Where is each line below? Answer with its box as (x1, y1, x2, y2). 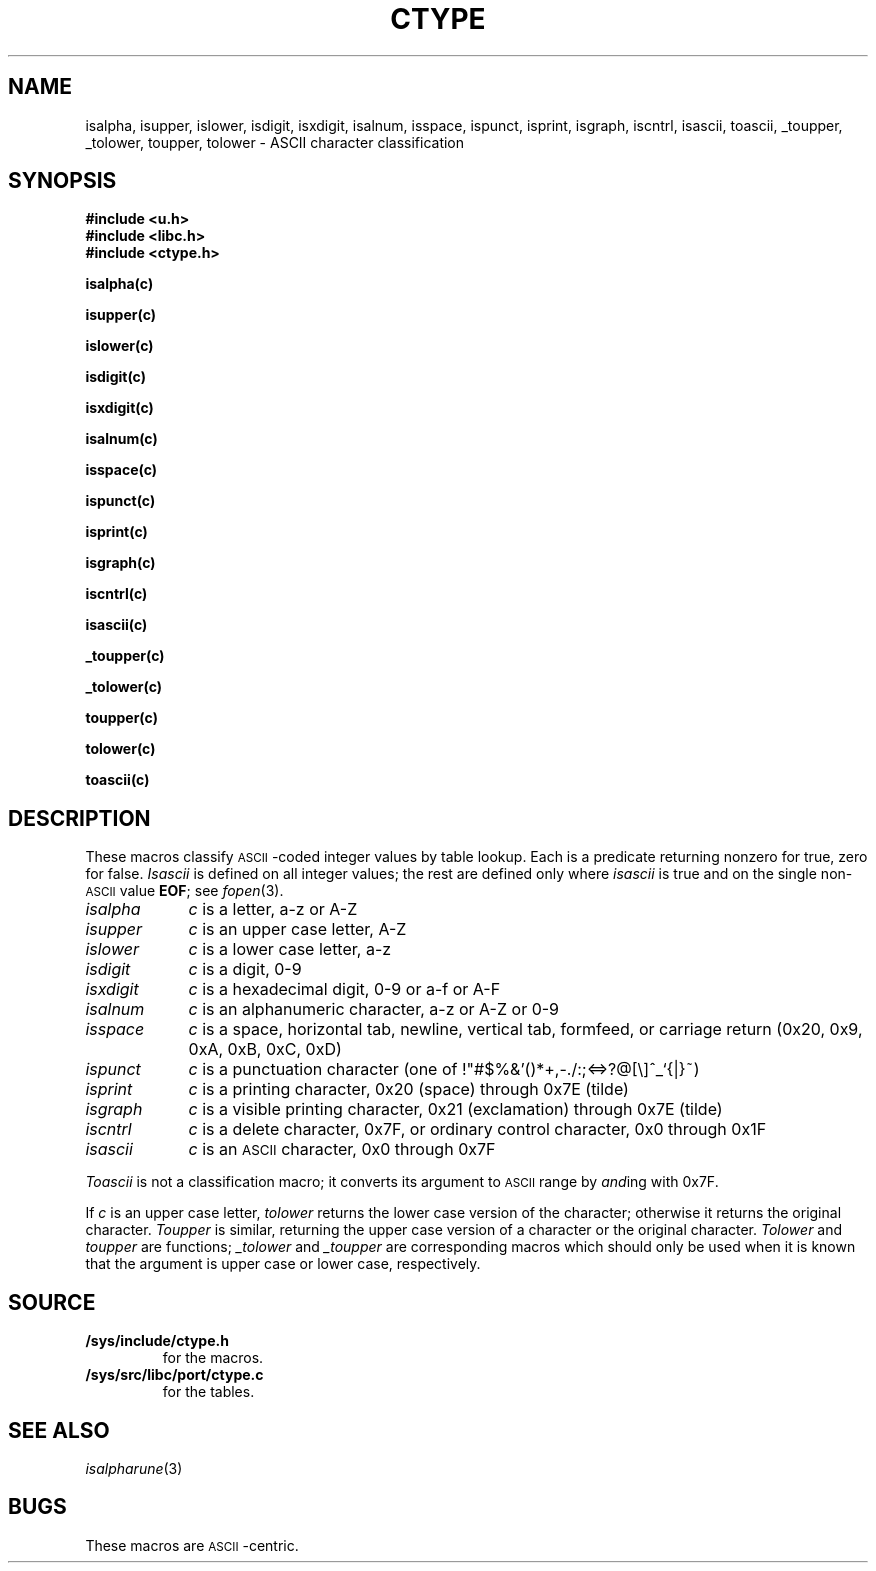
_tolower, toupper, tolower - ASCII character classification (85, 133, 465, 151)
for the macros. (162, 1349, 264, 1367)
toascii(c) (85, 771, 150, 789)
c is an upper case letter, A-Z (188, 919, 407, 940)
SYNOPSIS (8, 168, 117, 194)
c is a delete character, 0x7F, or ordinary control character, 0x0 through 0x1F (188, 1119, 767, 1140)
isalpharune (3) (85, 1459, 183, 1477)
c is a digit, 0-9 (188, 959, 302, 980)
